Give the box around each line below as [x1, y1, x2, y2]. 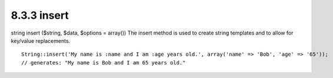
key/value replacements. [11, 37, 71, 44]
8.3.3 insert [11, 9, 69, 22]
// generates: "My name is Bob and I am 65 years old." [21, 59, 186, 66]
